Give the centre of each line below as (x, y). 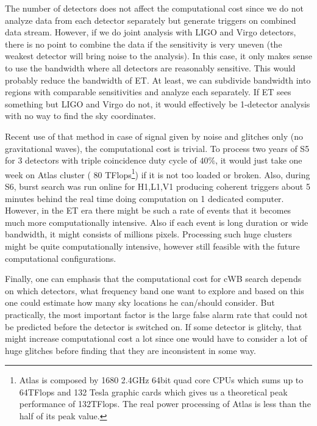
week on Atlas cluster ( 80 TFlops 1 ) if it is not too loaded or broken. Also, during (158, 173)
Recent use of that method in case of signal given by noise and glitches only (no (154, 136)
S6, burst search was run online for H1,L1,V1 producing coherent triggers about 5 (158, 186)
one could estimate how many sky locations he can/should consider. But (140, 302)
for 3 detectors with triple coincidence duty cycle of (101, 160)
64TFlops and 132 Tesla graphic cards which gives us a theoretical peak (153, 392)
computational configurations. (61, 258)
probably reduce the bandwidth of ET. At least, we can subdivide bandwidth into (158, 80)
